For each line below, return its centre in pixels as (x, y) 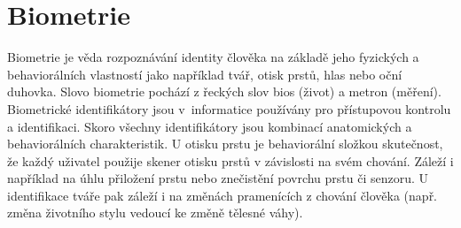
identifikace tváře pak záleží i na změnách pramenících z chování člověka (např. (223, 195)
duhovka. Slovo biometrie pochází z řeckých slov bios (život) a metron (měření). (224, 91)
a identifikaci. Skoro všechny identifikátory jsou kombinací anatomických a (210, 126)
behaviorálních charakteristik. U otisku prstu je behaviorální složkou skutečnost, (225, 144)
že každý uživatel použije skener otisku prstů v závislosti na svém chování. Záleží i (230, 160)
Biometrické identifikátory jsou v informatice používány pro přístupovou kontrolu (229, 108)
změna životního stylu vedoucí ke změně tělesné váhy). (155, 213)
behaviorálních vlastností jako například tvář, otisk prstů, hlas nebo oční (205, 74)
